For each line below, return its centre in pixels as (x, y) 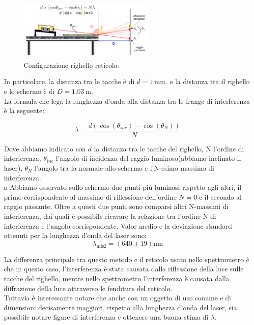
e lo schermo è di (29, 91)
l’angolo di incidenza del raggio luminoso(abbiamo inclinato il (148, 158)
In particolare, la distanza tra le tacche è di (69, 81)
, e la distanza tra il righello (208, 81)
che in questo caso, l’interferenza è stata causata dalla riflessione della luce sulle (124, 269)
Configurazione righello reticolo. (71, 65)
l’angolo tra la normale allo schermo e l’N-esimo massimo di (124, 168)
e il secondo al (221, 196)
